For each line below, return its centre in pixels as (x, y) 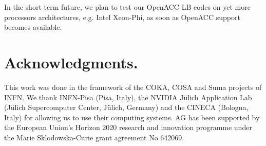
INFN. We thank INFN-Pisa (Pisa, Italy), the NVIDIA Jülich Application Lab (128, 97)
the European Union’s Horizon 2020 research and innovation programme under (128, 127)
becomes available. (33, 27)
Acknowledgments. (71, 62)
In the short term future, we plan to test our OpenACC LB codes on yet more (127, 7)
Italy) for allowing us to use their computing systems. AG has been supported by (132, 117)
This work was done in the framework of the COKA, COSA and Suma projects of (133, 87)
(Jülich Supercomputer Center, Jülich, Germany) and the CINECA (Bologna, (126, 107)
